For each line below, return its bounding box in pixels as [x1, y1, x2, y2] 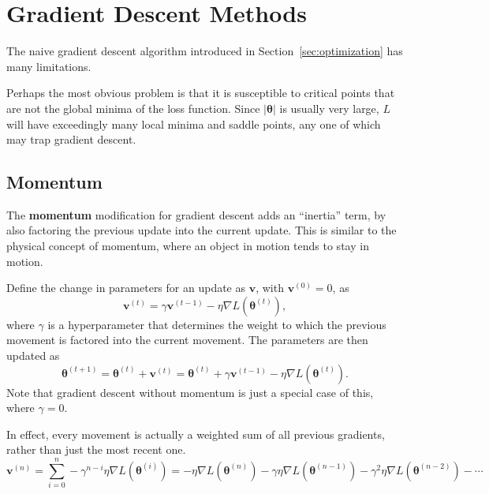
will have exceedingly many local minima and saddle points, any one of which [6, 115, 381, 132]
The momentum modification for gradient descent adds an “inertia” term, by [6, 206, 386, 223]
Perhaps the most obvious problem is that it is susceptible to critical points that [6, 84, 395, 101]
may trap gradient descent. [6, 131, 136, 148]
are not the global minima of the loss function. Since [6, 99, 260, 116]
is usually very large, [279, 99, 379, 116]
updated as [6, 347, 60, 364]
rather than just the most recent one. [6, 441, 186, 458]
